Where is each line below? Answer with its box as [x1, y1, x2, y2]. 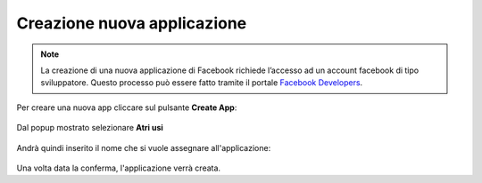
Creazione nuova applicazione [16, 13, 247, 33]
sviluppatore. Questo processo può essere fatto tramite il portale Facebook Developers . [40, 77, 363, 88]
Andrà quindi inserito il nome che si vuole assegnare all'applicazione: [16, 142, 271, 153]
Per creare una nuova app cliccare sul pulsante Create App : [16, 102, 237, 113]
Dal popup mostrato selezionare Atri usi [16, 123, 164, 133]
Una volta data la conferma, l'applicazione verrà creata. [16, 163, 221, 173]
